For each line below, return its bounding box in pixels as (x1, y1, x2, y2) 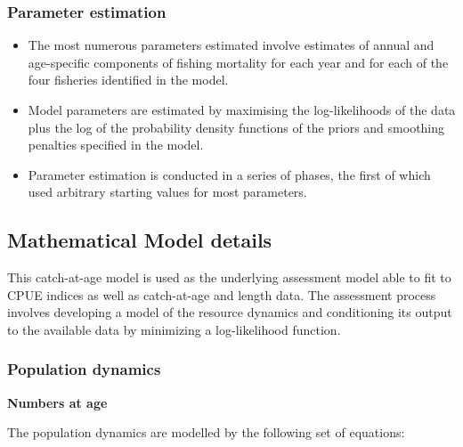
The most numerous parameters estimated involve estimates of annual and (28, 36, 435, 54)
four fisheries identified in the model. (28, 70, 229, 89)
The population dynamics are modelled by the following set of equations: (7, 423, 405, 442)
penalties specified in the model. (28, 135, 204, 154)
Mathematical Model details (7, 226, 272, 254)
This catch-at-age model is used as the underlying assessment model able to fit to (7, 268, 451, 287)
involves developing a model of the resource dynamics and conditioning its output (7, 303, 452, 321)
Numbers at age (7, 393, 108, 411)
